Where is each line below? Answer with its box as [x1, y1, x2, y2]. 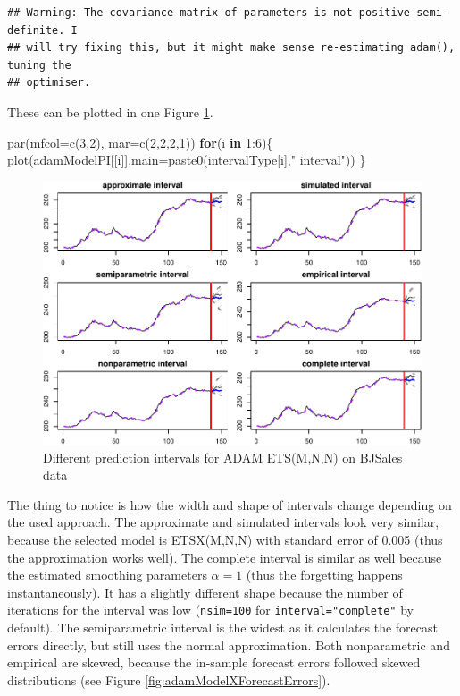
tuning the [7, 58, 71, 72]
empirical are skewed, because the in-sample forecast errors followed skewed [7, 653, 421, 672]
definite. [7, 23, 65, 37]
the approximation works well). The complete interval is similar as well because [7, 547, 442, 566]
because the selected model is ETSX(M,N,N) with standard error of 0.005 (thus [7, 530, 443, 549]
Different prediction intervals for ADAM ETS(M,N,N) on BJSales [43, 447, 403, 466]
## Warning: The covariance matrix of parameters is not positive [7, 6, 411, 19]
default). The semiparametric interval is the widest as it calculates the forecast [7, 618, 439, 637]
